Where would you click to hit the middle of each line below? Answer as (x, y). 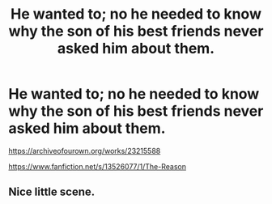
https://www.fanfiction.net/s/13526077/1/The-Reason (97, 166)
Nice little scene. (52, 192)
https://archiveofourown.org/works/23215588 (85, 151)
